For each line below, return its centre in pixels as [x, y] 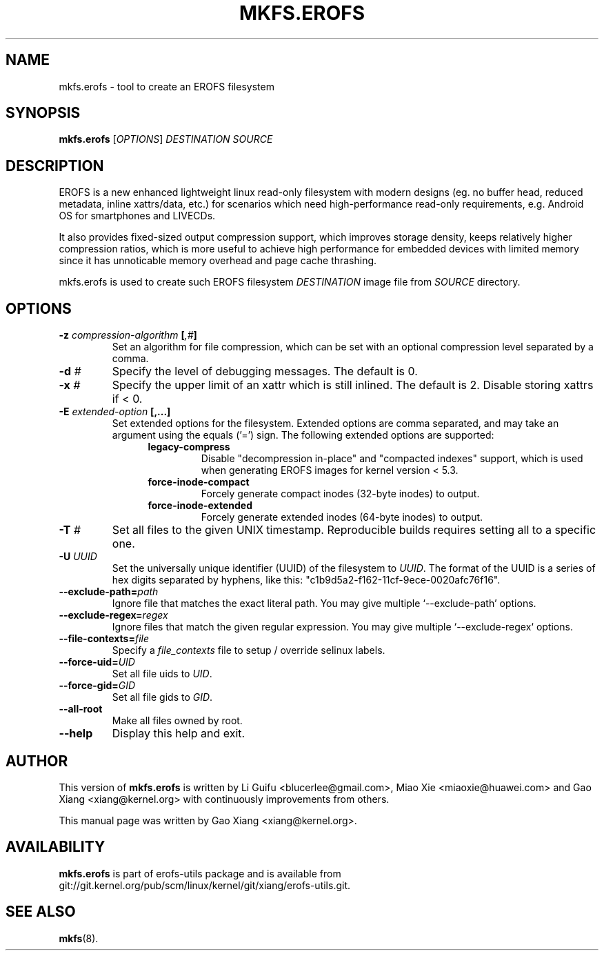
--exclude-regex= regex [113, 615]
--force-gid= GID [97, 686]
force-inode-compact [199, 482]
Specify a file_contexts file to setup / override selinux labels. [249, 650]
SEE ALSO [41, 912]
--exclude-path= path [109, 592]
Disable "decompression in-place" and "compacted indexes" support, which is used [392, 459]
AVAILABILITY [56, 847]
